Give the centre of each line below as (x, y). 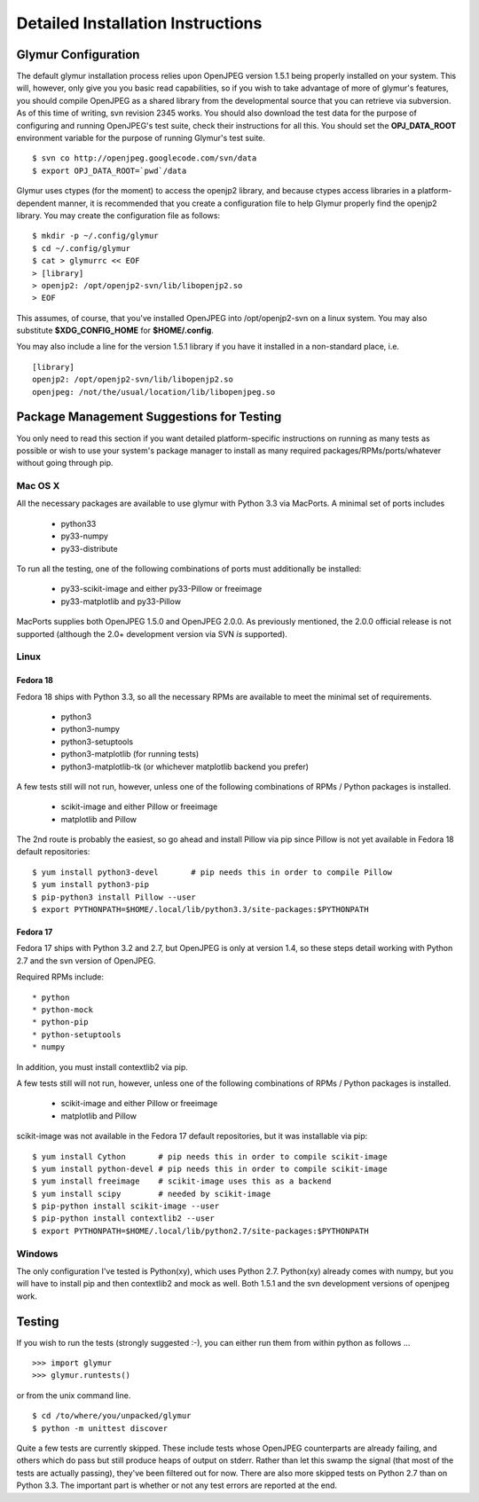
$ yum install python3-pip (91, 885)
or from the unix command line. (74, 1395)
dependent (36, 203)
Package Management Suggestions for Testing (149, 417)
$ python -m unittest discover (100, 1428)
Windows (37, 1254)
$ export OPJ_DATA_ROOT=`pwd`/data (110, 170)
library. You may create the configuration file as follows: (118, 215)
